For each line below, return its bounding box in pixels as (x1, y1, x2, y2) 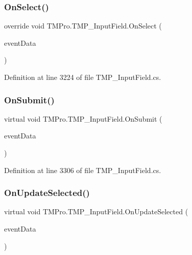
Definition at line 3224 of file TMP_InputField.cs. (4, 72, 161, 82)
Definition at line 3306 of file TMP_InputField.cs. (4, 164, 161, 175)
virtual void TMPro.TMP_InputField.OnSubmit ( (4, 113, 162, 124)
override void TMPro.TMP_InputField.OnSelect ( (4, 20, 162, 31)
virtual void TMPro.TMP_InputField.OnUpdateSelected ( (4, 206, 188, 217)
